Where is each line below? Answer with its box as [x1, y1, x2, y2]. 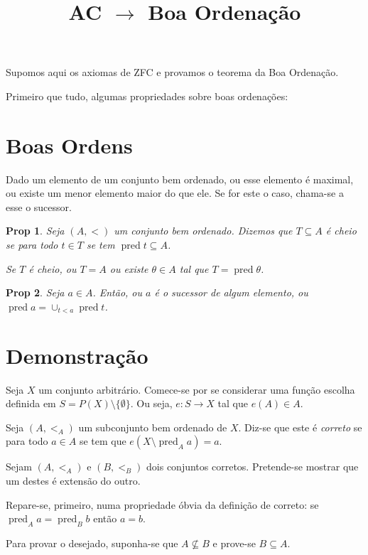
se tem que [79, 433, 126, 448]
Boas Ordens [6, 130, 133, 159]
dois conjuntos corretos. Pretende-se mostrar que [146, 459, 359, 474]
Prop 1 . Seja [6, 223, 65, 238]
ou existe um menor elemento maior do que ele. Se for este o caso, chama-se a [6, 185, 344, 200]
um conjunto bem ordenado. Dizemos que [114, 223, 293, 238]
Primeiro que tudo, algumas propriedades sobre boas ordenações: [6, 88, 288, 103]
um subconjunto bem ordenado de [78, 419, 227, 434]
